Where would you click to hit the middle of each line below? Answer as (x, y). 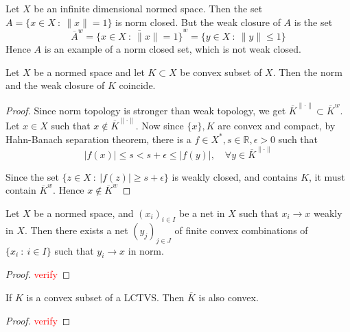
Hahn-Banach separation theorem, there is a (98, 139)
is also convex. (229, 297)
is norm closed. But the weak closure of (198, 22)
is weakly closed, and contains (235, 176)
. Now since (160, 125)
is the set (313, 22)
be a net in (202, 213)
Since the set (32, 176)
